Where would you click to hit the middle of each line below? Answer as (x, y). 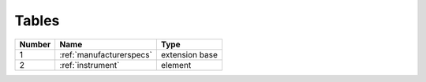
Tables (37, 20)
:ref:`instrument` (90, 65)
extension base (189, 54)
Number (35, 44)
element (176, 65)
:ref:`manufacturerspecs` (106, 54)
